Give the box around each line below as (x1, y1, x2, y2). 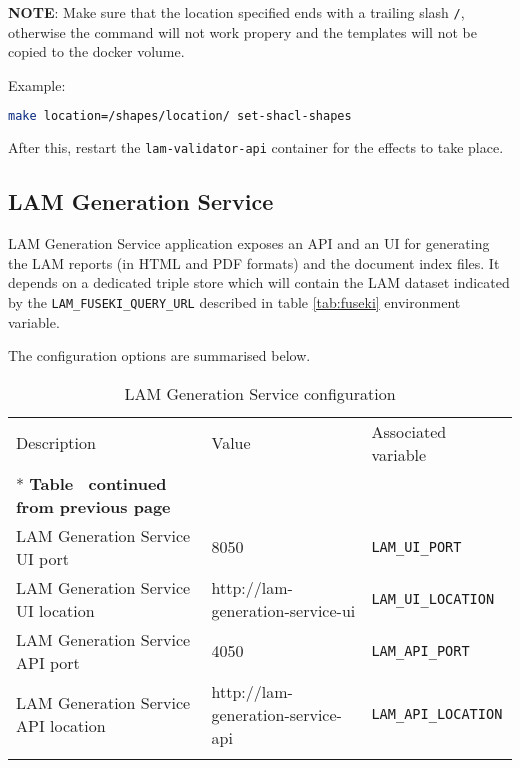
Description (16, 431, 96, 455)
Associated (371, 419, 447, 443)
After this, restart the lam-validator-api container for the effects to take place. (8, 137, 504, 158)
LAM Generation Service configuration (124, 381, 396, 405)
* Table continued (16, 471, 167, 495)
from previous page (16, 494, 171, 518)
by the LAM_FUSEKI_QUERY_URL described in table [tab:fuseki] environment (8, 291, 461, 312)
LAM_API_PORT (371, 642, 470, 659)
